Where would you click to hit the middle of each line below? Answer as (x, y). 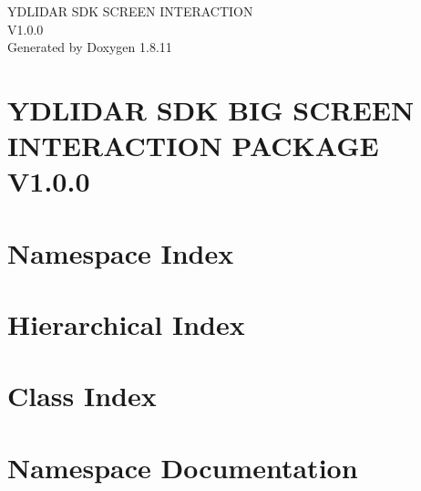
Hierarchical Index (126, 324)
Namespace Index (121, 252)
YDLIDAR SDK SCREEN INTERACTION (130, 11)
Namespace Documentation (183, 467)
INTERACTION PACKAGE (193, 146)
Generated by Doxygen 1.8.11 (90, 47)
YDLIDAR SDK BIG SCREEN (211, 109)
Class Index (82, 396)
